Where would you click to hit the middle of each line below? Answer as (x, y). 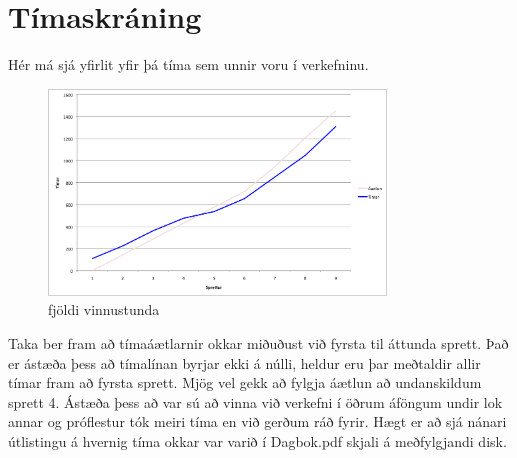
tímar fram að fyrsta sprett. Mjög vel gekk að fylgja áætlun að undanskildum (245, 382)
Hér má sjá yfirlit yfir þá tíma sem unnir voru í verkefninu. (188, 64)
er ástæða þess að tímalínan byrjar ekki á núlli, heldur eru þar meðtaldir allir (244, 362)
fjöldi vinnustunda (104, 309)
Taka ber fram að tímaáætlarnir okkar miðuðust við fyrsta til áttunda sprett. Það (258, 342)
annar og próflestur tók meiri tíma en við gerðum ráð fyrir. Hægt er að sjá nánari (257, 421)
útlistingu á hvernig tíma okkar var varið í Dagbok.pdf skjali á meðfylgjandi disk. (257, 440)
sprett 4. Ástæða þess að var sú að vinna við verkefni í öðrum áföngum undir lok (255, 401)
